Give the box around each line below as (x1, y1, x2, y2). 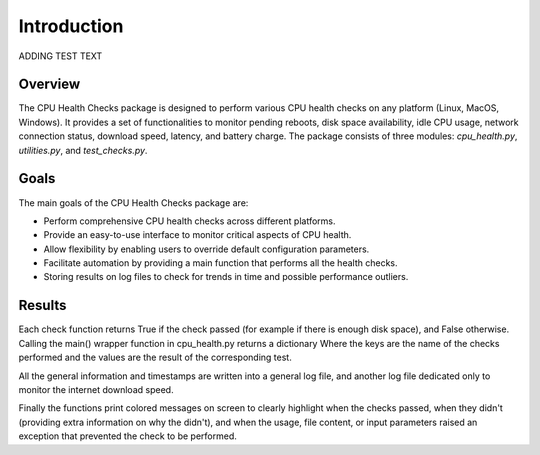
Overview (18, 76, 81, 93)
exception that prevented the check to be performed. (18, 430, 237, 442)
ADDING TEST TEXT (18, 50, 103, 62)
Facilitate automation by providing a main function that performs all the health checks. (43, 257, 398, 269)
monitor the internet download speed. (18, 383, 174, 395)
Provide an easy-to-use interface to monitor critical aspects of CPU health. (43, 229, 352, 241)
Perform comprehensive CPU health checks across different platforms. (43, 215, 336, 227)
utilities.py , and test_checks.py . (18, 144, 148, 156)
